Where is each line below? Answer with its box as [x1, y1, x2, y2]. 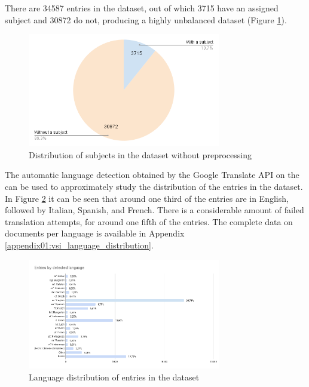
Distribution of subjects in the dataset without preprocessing [29, 148, 252, 161]
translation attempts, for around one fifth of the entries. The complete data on [5, 215, 293, 228]
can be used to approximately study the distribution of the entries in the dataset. [5, 180, 303, 192]
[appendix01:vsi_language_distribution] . [5, 238, 154, 251]
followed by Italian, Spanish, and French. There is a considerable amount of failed [5, 204, 304, 216]
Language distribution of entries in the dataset [29, 370, 200, 383]
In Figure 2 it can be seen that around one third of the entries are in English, [5, 192, 289, 204]
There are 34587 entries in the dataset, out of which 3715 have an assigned [5, 2, 279, 14]
